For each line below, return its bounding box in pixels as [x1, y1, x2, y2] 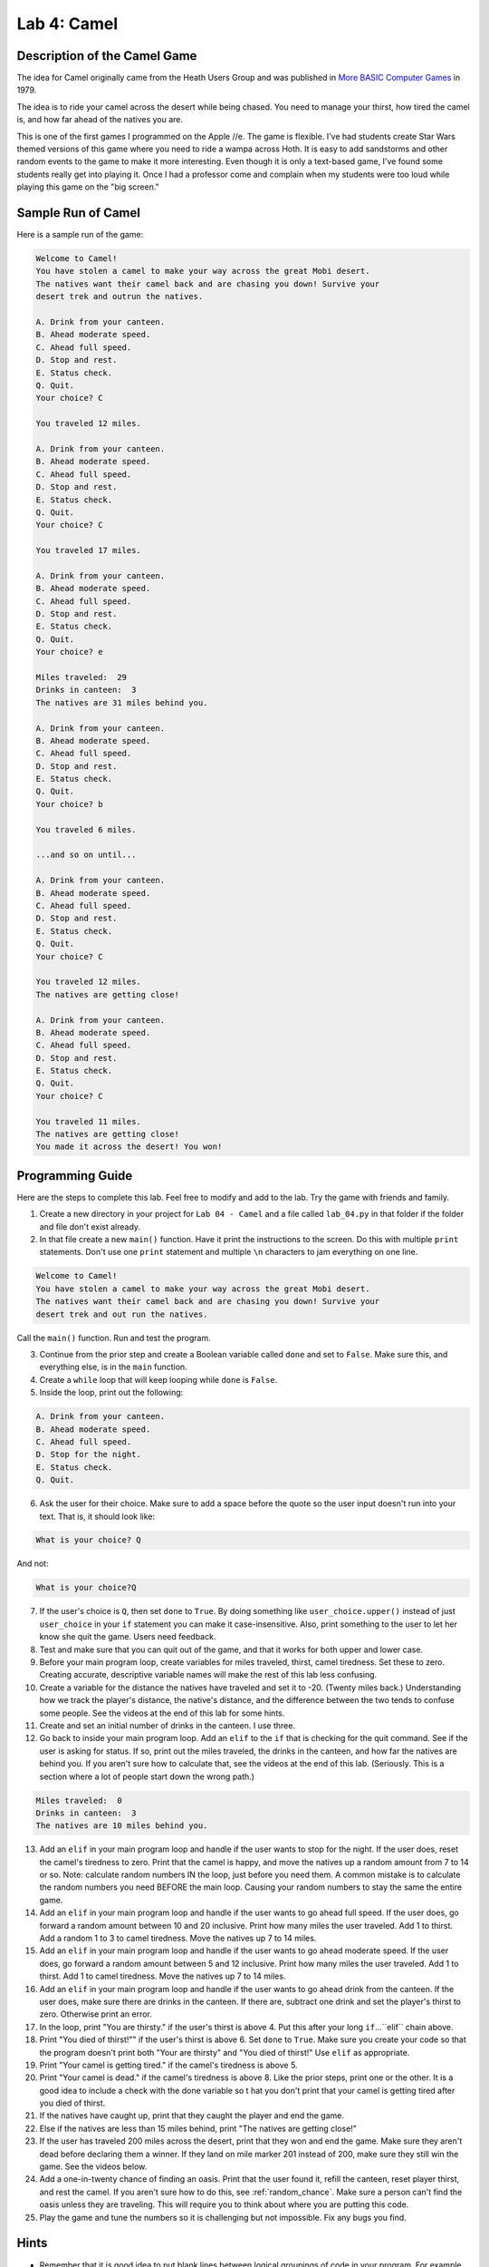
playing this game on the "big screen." [16, 181, 160, 192]
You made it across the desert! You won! [35, 1142, 223, 1152]
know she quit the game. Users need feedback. [39, 1631, 216, 1642]
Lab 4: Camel [16, 14, 119, 34]
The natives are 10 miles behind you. [35, 1821, 208, 1831]
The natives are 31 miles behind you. [35, 697, 208, 707]
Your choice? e [35, 647, 103, 657]
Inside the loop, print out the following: [39, 1387, 184, 1398]
